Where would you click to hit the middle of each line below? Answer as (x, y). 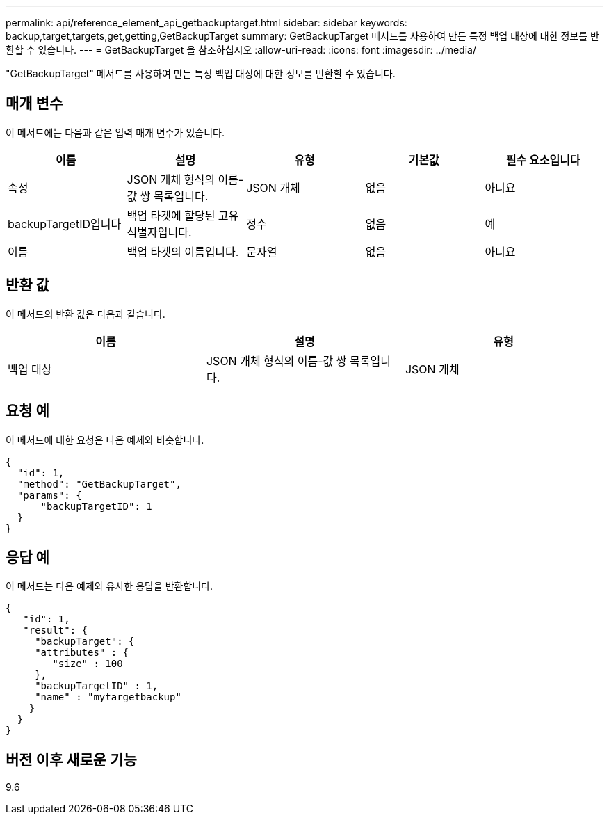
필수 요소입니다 (543, 160)
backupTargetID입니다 (65, 224)
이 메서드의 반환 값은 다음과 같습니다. (86, 314)
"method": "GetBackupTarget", (99, 484)
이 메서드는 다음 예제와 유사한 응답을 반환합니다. (109, 586)
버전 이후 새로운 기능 (71, 759)
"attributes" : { (82, 653)
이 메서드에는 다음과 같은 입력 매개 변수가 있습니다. (115, 132)
